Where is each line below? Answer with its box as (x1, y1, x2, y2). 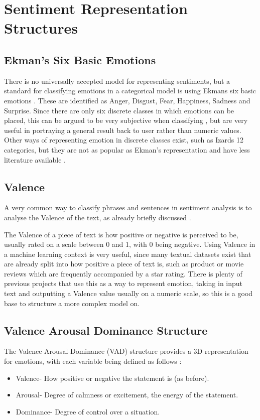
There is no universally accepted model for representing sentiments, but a (4, 75, 230, 86)
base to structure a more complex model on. (4, 298, 140, 308)
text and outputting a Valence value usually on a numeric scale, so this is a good (4, 288, 253, 299)
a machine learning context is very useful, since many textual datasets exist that (4, 248, 251, 259)
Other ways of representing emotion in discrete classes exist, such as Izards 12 (4, 134, 243, 145)
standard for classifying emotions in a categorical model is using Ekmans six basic (4, 85, 256, 96)
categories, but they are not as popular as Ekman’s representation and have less (4, 144, 250, 155)
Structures (4, 18, 78, 38)
